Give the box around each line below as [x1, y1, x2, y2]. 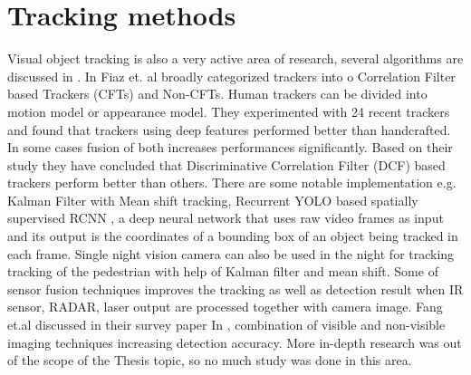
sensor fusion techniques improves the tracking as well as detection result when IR [7, 279, 464, 298]
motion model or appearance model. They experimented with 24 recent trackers [7, 101, 450, 120]
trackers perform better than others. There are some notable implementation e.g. [7, 173, 457, 192]
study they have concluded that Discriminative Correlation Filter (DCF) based [7, 155, 446, 174]
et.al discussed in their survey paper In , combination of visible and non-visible [7, 315, 446, 334]
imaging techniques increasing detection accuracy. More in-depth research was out [7, 332, 462, 351]
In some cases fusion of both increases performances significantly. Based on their [7, 138, 453, 157]
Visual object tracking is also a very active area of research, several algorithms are [7, 49, 464, 68]
